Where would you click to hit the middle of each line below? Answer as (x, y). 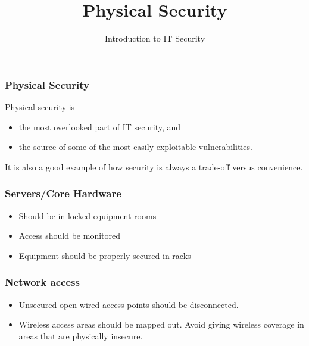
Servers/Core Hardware (63, 193)
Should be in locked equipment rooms (88, 215)
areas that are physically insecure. (81, 336)
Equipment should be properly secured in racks (105, 255)
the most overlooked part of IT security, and (100, 127)
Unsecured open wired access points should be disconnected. (129, 304)
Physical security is (40, 107)
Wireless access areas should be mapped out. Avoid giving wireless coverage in (161, 324)
